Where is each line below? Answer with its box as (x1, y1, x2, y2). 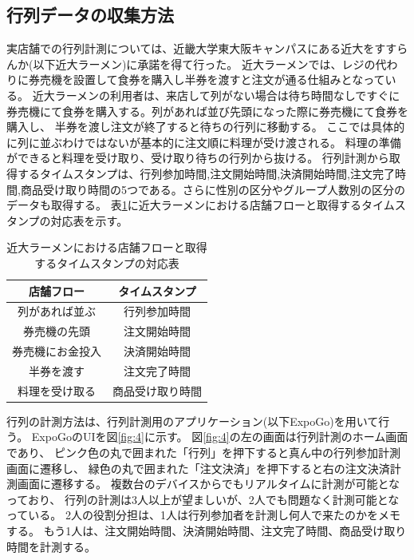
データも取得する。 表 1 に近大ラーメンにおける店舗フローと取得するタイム (6, 197, 395, 213)
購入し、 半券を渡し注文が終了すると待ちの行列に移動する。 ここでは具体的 (6, 118, 405, 135)
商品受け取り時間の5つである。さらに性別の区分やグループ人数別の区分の (20, 181, 405, 197)
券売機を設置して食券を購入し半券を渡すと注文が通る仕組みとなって (28, 71, 385, 88)
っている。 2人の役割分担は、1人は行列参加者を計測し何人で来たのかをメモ (6, 506, 400, 523)
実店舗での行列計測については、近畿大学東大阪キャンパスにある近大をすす (6, 40, 397, 57)
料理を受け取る (18, 382, 96, 399)
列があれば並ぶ (18, 303, 96, 320)
